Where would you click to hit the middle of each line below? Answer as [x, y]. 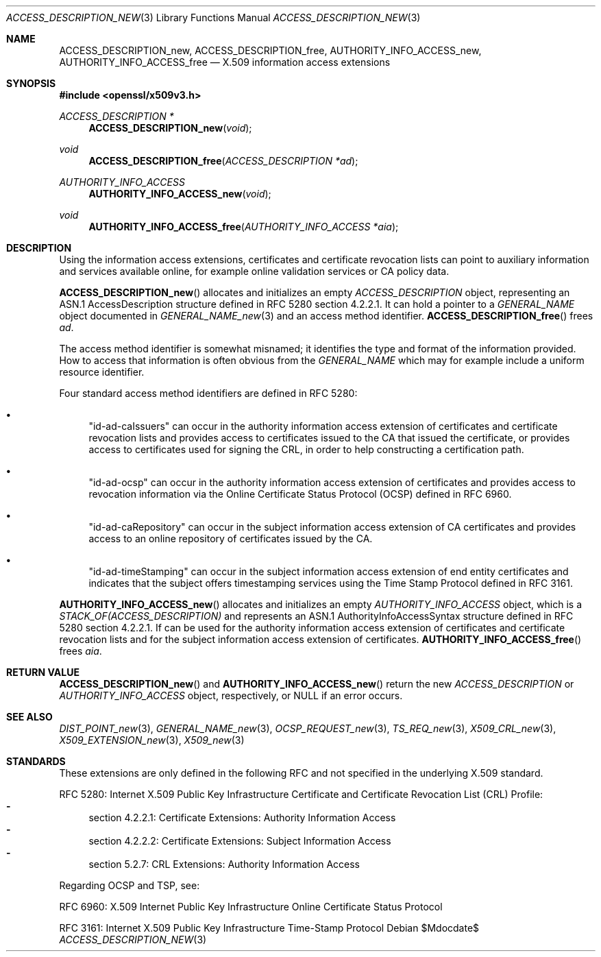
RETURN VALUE [43, 672]
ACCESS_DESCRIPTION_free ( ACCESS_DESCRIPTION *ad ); [223, 161]
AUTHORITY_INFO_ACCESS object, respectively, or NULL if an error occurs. [231, 695]
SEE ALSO [29, 717]
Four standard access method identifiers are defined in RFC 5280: [208, 393]
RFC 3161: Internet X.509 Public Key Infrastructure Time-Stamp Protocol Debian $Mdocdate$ [269, 928]
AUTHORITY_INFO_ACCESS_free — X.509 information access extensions [225, 62]
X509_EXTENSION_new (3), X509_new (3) [152, 740]
